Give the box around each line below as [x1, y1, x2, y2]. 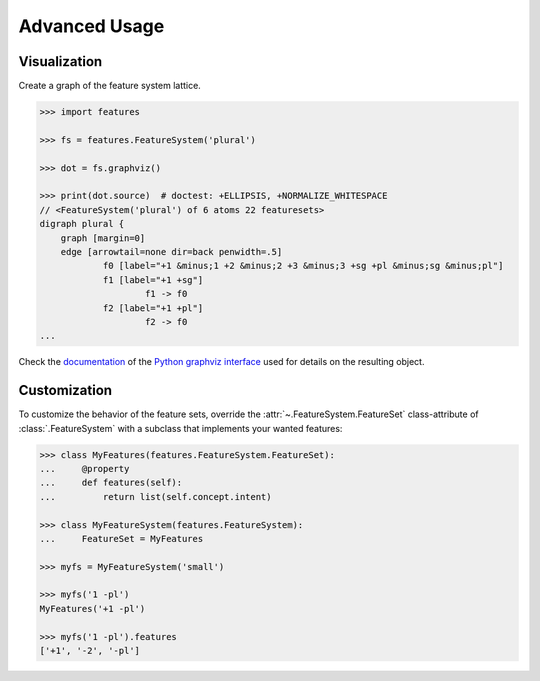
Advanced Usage [18, 15, 165, 37]
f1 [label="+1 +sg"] [102, 274, 204, 285]
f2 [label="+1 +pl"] [102, 302, 204, 314]
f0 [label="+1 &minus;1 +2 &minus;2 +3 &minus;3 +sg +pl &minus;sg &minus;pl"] [102, 260, 504, 272]
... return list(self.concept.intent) [39, 491, 272, 502]
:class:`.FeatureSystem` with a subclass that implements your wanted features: [18, 422, 343, 434]
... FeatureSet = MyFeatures [39, 533, 204, 544]
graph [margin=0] [60, 232, 146, 244]
